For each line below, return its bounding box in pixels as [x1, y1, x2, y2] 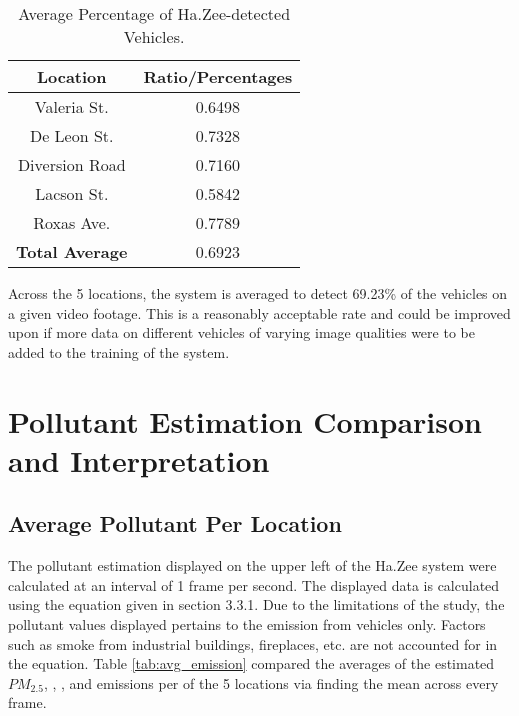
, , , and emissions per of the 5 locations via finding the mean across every [43, 672, 499, 693]
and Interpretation [8, 439, 270, 480]
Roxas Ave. [33, 211, 111, 234]
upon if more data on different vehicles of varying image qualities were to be [8, 322, 475, 343]
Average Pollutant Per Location [8, 508, 342, 539]
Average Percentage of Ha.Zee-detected [18, 2, 291, 25]
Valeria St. [34, 95, 109, 118]
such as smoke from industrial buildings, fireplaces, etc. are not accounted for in [8, 633, 498, 654]
